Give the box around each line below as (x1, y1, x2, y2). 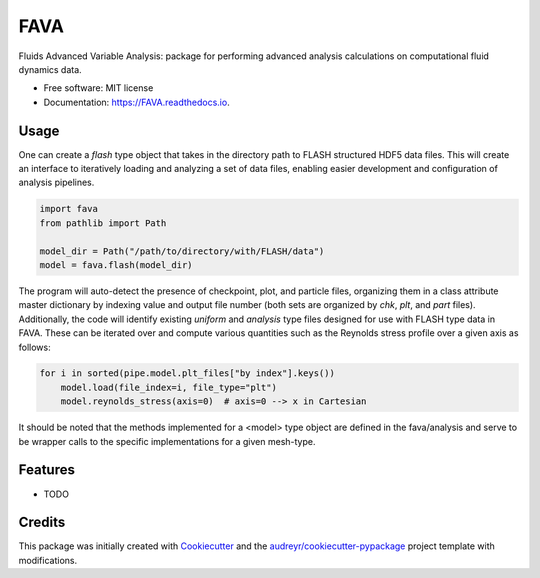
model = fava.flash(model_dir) (39, 259, 194, 270)
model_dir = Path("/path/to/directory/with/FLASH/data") (39, 245, 325, 257)
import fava (39, 203, 99, 215)
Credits (18, 514, 66, 531)
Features (18, 461, 75, 479)
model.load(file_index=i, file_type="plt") (60, 381, 277, 393)
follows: (18, 341, 51, 353)
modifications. (18, 554, 78, 566)
